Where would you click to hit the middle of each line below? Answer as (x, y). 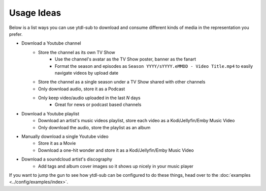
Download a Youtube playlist (50, 113)
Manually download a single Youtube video (65, 136)
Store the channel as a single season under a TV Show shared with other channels (122, 82)
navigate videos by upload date (87, 73)
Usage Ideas (35, 13)
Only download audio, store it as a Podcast (82, 89)
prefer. (16, 34)
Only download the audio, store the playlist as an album (94, 127)
